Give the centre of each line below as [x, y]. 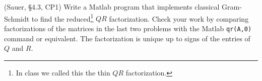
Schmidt [17, 18]
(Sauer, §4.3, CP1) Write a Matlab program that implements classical [112, 7]
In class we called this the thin [63, 72]
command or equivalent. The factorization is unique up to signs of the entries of [127, 38]
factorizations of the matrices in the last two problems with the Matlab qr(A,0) [128, 28]
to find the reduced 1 [62, 18]
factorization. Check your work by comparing [179, 18]
